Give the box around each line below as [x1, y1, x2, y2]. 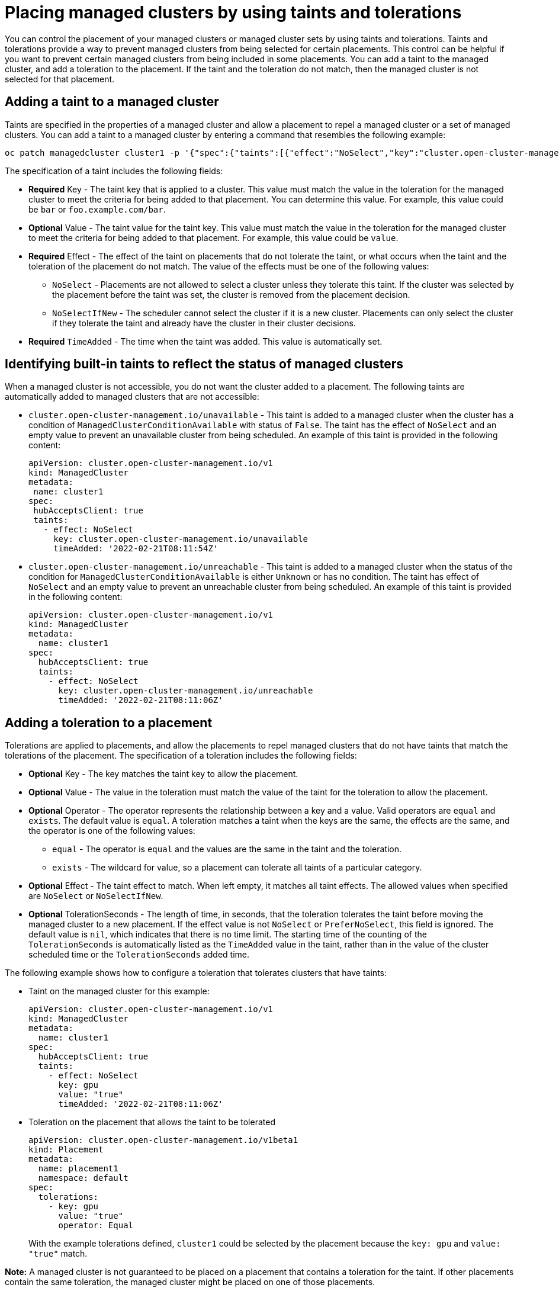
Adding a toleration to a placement [5, 715, 213, 730]
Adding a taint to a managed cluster [5, 94, 219, 110]
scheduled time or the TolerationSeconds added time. [28, 949, 249, 960]
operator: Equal [58, 1221, 134, 1231]
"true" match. [28, 1248, 88, 1259]
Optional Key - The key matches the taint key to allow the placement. [28, 769, 298, 779]
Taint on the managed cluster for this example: [28, 986, 210, 997]
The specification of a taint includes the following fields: [5, 165, 223, 176]
